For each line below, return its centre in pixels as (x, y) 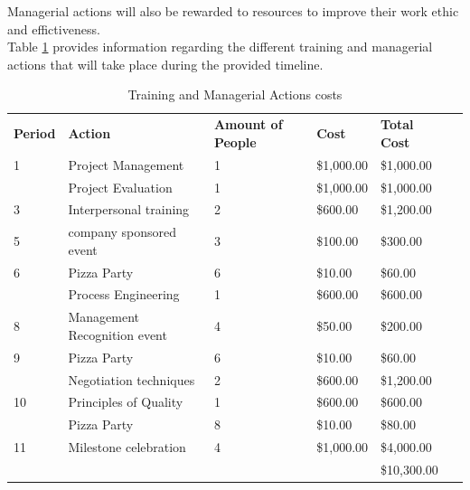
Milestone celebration (127, 447)
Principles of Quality (126, 402)
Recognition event (117, 334)
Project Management (126, 164)
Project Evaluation (120, 187)
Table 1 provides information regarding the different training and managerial (220, 47)
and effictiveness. (54, 28)
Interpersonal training (129, 209)
